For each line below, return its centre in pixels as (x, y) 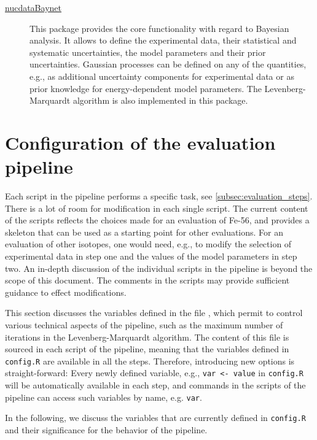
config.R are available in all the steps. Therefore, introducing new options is (150, 361)
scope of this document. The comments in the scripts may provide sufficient (147, 280)
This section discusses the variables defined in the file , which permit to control (154, 313)
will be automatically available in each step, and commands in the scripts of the (155, 385)
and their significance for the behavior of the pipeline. (106, 430)
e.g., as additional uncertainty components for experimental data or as (162, 76)
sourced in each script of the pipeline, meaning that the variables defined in (147, 349)
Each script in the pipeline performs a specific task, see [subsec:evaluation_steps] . (159, 196)
